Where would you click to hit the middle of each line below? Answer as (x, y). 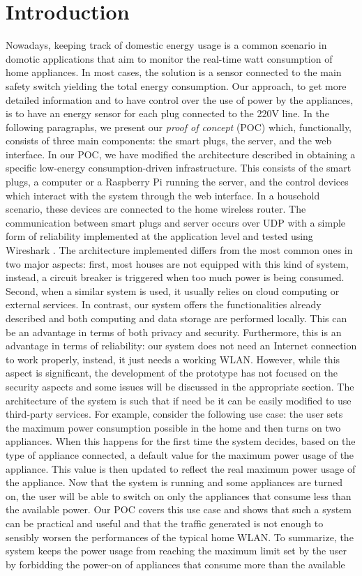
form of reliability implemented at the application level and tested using (159, 236)
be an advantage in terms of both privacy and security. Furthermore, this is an (174, 332)
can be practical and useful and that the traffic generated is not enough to (165, 523)
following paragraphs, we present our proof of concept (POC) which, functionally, (179, 127)
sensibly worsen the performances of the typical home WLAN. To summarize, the (180, 537)
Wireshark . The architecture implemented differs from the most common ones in (179, 250)
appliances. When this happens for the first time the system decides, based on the (181, 441)
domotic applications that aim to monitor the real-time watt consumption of (169, 58)
